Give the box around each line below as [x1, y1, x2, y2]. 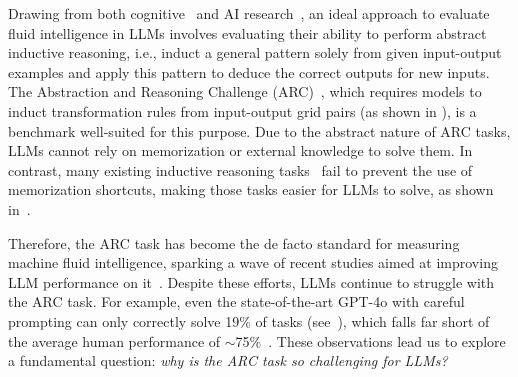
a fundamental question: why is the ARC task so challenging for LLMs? [8, 350, 448, 371]
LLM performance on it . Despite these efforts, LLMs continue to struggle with [8, 271, 495, 292]
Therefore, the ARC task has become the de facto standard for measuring [8, 232, 460, 253]
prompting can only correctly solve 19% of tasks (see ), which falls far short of [8, 310, 490, 331]
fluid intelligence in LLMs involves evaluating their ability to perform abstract [8, 22, 487, 43]
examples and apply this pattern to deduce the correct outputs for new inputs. [8, 61, 490, 82]
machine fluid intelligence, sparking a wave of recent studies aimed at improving [8, 252, 498, 273]
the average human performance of [8, 330, 221, 351]
